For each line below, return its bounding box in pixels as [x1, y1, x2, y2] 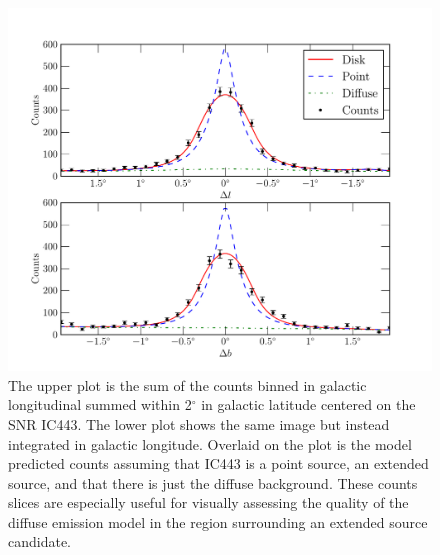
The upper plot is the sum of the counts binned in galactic [8, 374, 367, 395]
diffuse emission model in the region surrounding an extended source [8, 511, 428, 532]
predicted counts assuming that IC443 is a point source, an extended [8, 453, 429, 474]
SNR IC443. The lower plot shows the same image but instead [8, 413, 390, 434]
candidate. [8, 531, 72, 552]
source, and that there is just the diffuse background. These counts [8, 472, 418, 493]
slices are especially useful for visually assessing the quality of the [8, 492, 409, 513]
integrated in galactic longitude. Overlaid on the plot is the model [8, 433, 412, 454]
